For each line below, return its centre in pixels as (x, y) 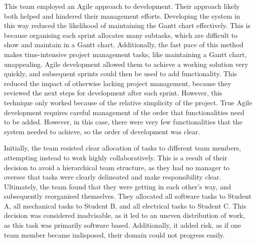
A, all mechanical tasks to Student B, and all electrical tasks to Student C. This (125, 205)
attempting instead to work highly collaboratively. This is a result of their (116, 157)
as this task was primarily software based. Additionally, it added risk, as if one (123, 225)
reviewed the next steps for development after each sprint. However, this (113, 93)
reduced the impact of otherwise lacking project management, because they (118, 83)
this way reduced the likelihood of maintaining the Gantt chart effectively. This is (127, 25)
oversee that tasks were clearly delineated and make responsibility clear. (113, 177)
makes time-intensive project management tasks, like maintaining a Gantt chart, (126, 54)
